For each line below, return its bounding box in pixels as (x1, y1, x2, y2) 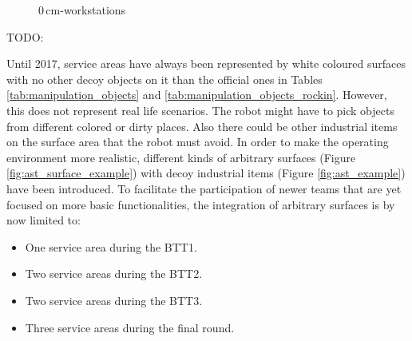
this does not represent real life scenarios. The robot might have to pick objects (6, 101, 394, 118)
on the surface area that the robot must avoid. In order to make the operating (6, 133, 389, 150)
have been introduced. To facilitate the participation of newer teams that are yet (6, 180, 402, 196)
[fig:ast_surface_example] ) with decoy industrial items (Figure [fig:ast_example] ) (6, 165, 406, 181)
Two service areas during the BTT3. (25, 291, 203, 308)
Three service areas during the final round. (25, 319, 235, 335)
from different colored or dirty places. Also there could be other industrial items (6, 117, 398, 134)
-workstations (60, 2, 126, 18)
